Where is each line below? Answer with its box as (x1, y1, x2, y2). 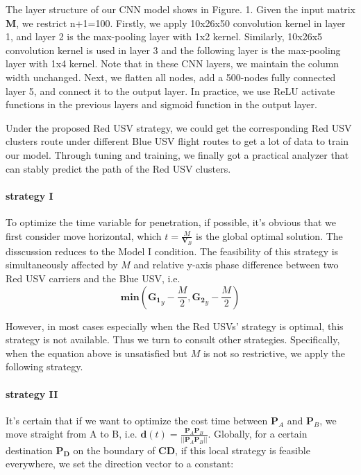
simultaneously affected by (6, 257, 118, 272)
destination (6, 442, 53, 457)
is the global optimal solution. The (196, 228, 343, 243)
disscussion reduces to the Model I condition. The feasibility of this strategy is (6, 243, 339, 258)
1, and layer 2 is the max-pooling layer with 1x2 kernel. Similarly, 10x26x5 (6, 29, 323, 44)
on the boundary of (73, 442, 156, 457)
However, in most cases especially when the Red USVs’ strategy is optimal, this (6, 318, 344, 333)
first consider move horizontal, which (6, 228, 162, 243)
